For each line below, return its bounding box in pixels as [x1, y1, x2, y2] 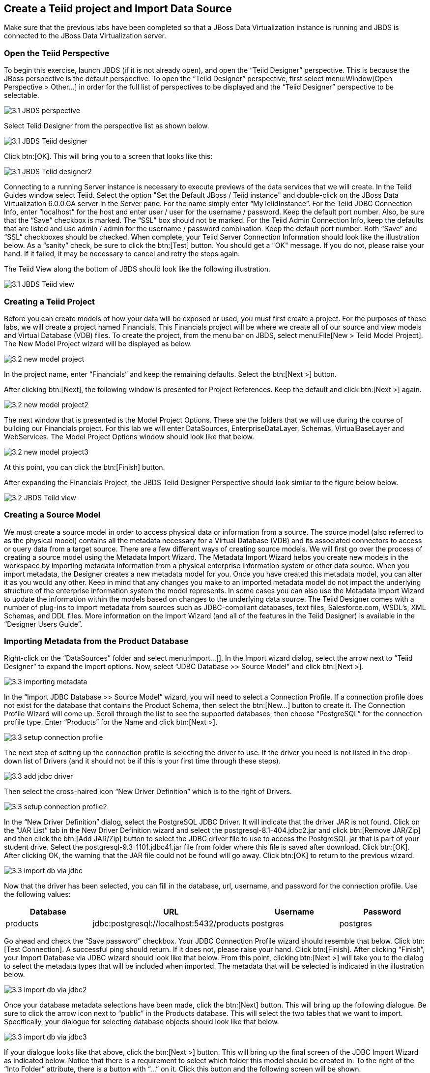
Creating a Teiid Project [4, 296, 95, 307]
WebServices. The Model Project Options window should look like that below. [4, 432, 254, 441]
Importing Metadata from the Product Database [4, 636, 189, 646]
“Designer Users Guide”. [4, 619, 83, 628]
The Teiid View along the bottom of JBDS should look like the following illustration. [4, 265, 271, 274]
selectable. [4, 91, 39, 100]
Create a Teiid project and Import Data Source [4, 2, 232, 15]
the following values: [4, 890, 71, 899]
